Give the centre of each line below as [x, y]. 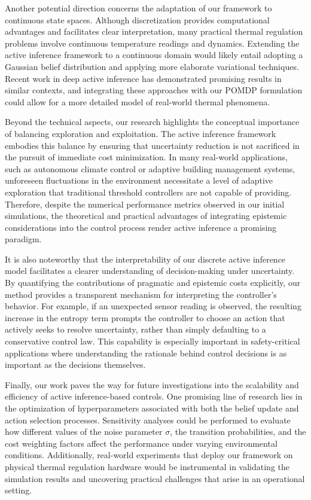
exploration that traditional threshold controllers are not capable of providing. [148, 192]
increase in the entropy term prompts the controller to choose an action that [145, 317]
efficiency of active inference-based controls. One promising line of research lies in [154, 396]
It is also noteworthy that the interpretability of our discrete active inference [145, 259]
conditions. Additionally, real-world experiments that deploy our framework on [149, 455]
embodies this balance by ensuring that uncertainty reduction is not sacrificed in [152, 145]
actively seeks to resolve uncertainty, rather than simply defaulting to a [135, 329]
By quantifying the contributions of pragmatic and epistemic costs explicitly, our [153, 283]
